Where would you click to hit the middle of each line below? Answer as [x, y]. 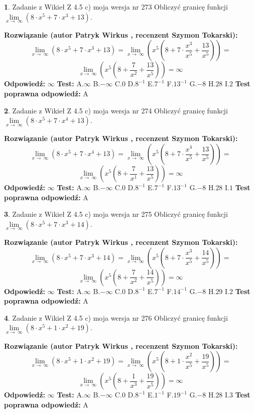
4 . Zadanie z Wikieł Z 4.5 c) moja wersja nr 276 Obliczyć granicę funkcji [116, 317]
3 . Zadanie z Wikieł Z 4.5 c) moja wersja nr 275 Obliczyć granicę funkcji [116, 214]
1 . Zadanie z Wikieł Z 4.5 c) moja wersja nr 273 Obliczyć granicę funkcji [116, 7]
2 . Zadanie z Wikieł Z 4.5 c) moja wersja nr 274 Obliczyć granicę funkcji [116, 110]
